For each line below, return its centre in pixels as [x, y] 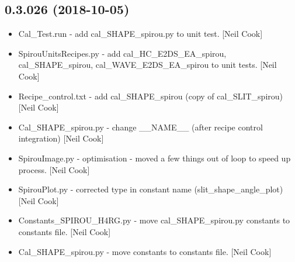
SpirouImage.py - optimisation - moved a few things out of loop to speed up [155, 158]
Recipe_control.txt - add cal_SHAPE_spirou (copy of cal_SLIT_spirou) [150, 96]
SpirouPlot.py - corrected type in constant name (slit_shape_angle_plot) [151, 189]
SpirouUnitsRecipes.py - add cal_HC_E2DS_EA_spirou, [122, 53]
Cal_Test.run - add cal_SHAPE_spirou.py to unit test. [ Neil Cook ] [140, 34]
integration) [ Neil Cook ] [61, 138]
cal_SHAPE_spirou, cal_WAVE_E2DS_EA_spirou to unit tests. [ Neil [147, 65]
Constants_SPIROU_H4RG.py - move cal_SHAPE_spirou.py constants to [154, 220]
